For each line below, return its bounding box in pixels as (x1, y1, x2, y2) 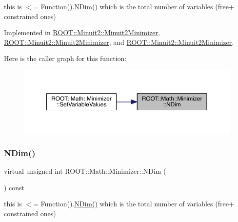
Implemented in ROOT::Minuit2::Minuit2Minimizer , (4, 27, 160, 38)
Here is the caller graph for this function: (4, 53, 127, 63)
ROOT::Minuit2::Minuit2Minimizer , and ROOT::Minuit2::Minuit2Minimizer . (4, 37, 234, 47)
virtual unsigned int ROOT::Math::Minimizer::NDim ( (4, 166, 166, 176)
